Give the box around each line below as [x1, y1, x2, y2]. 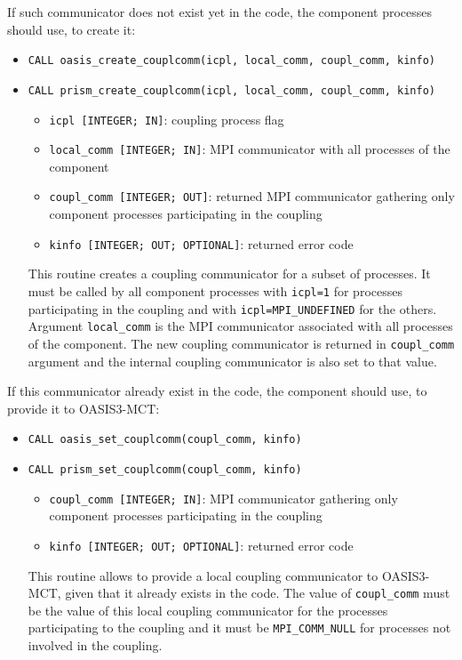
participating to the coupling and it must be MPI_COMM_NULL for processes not [28, 618, 451, 637]
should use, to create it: [7, 20, 136, 38]
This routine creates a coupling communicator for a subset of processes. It [28, 264, 431, 283]
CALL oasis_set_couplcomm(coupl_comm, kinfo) [28, 433, 302, 447]
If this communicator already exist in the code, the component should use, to [7, 382, 427, 400]
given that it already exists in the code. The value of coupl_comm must [65, 584, 450, 602]
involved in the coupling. [28, 636, 163, 655]
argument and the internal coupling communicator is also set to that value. [28, 351, 437, 370]
